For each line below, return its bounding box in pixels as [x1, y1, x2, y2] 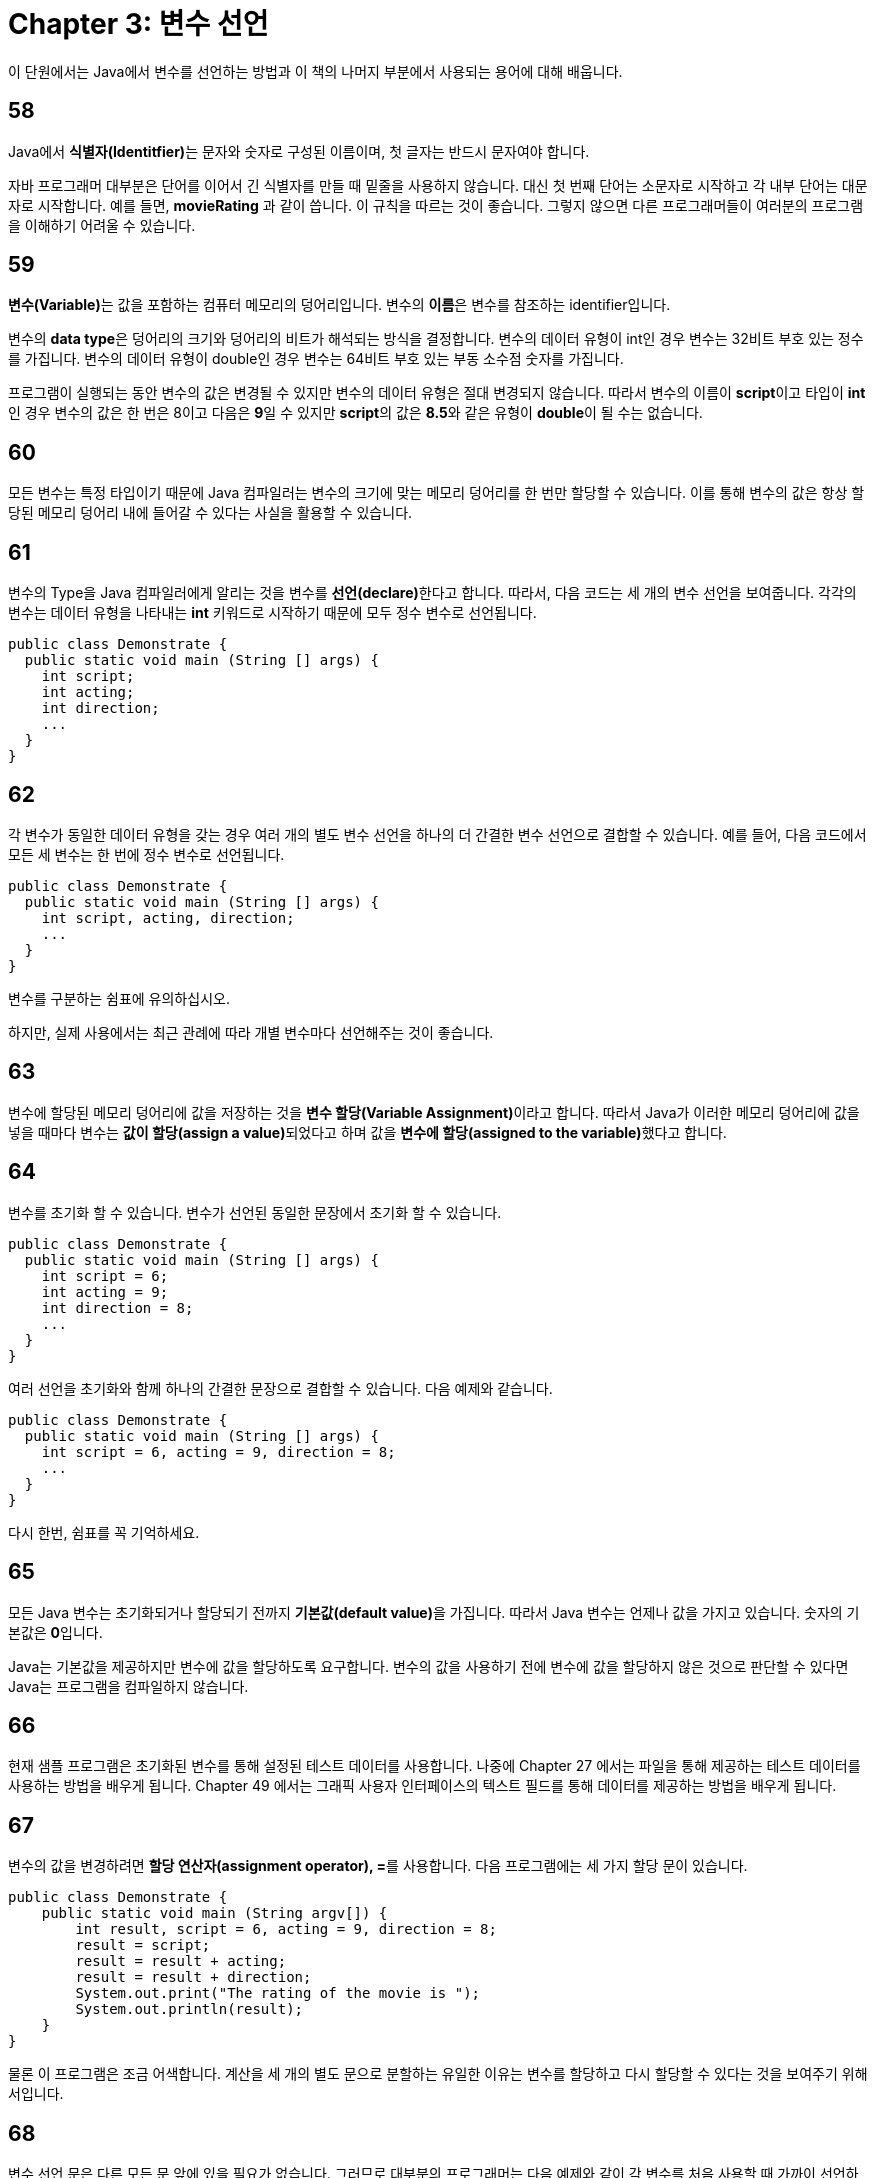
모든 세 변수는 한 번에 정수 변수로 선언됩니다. [8, 845, 285, 863]
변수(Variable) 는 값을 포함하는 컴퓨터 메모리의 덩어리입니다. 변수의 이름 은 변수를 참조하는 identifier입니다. [8, 296, 671, 314]
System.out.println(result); [75, 2001, 304, 2018]
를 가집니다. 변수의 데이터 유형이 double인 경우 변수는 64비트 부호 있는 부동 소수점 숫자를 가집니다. [8, 350, 624, 368]
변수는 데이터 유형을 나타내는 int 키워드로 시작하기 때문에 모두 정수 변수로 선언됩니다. [8, 604, 537, 622]
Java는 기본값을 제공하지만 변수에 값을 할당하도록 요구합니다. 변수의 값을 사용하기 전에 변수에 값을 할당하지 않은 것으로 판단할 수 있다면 [8, 1657, 849, 1675]
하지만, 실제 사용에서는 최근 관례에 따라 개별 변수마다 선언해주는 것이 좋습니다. [8, 1023, 494, 1041]
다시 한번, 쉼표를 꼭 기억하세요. [8, 1523, 200, 1541]
